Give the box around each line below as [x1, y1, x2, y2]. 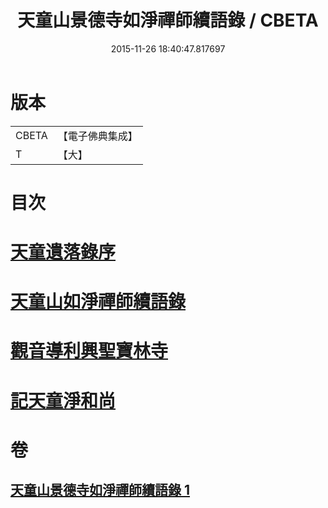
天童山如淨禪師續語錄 [10, 291, 187, 313]
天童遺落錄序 [10, 241, 117, 264]
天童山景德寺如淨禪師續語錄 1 [10, 482, 191, 499]
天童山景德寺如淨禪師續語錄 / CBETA [17, 9, 319, 32]
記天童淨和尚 [10, 389, 117, 412]
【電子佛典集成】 [57, 129, 138, 143]
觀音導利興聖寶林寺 [10, 340, 169, 363]
